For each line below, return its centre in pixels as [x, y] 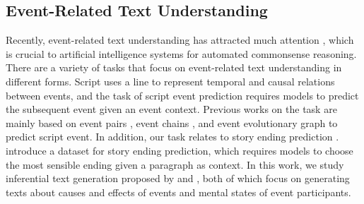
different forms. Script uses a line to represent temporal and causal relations [170, 81]
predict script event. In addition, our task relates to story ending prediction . [172, 137]
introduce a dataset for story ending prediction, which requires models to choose [180, 150]
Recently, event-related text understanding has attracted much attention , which [180, 40]
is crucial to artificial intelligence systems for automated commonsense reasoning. [181, 53]
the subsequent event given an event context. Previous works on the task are [171, 109]
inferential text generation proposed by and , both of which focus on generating [178, 178]
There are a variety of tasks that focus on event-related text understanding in [174, 67]
